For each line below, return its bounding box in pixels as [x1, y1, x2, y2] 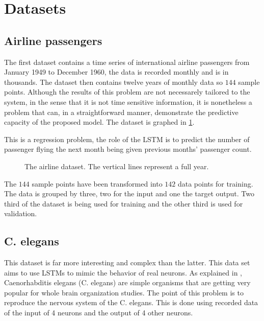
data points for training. [177, 178, 253, 189]
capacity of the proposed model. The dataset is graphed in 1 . [4, 117, 195, 127]
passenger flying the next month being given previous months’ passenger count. [4, 144, 252, 154]
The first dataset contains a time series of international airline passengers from [4, 56, 250, 67]
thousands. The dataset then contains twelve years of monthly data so [4, 76, 223, 87]
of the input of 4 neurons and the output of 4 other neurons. [4, 307, 193, 318]
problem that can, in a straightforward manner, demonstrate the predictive [4, 106, 239, 117]
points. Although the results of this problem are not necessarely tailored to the [4, 86, 250, 97]
